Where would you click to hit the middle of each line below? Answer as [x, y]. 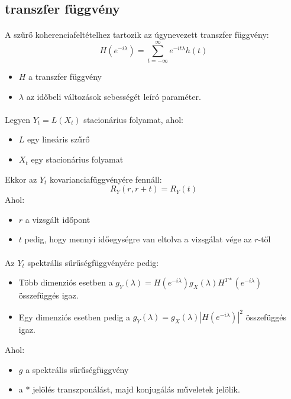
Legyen [17, 119]
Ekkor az [21, 179]
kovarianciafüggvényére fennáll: [106, 179]
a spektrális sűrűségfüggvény [77, 369]
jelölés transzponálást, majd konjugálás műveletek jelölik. [136, 389]
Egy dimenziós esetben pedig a [74, 317]
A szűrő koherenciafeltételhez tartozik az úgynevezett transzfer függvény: [137, 35]
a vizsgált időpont [58, 219]
